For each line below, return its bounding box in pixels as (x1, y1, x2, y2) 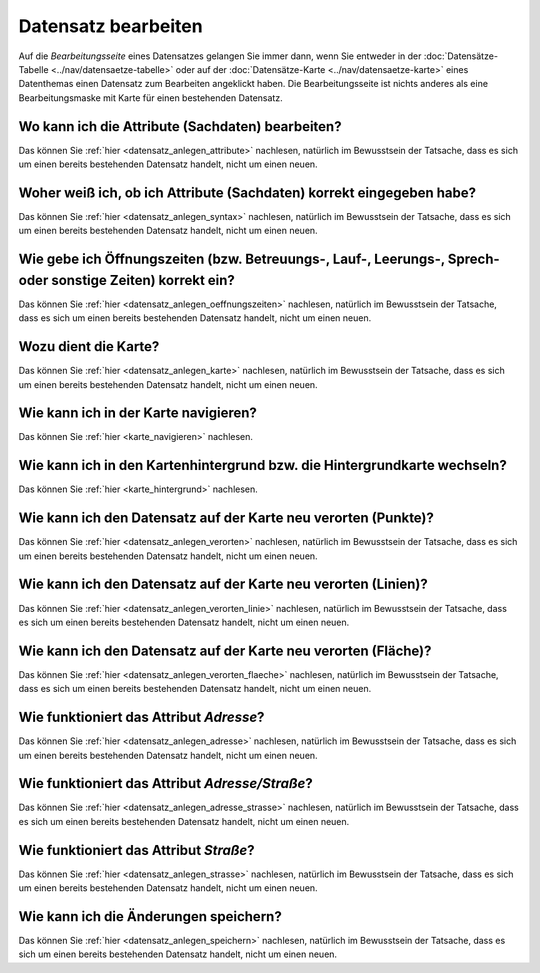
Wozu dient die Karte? (18, 338, 160, 355)
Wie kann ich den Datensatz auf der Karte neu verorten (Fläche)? (18, 642, 432, 659)
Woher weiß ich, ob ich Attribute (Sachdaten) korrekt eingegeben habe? (18, 184, 477, 201)
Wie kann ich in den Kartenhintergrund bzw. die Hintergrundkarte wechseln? (18, 457, 507, 474)
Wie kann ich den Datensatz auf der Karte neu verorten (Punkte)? (18, 510, 435, 527)
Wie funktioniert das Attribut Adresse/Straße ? (18, 775, 314, 792)
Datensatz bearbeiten (18, 15, 204, 37)
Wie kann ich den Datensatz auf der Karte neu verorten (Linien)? (18, 576, 429, 593)
